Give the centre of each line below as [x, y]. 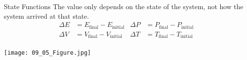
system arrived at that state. [46, 16]
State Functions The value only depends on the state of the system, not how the [124, 6]
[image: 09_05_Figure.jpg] [47, 53]
